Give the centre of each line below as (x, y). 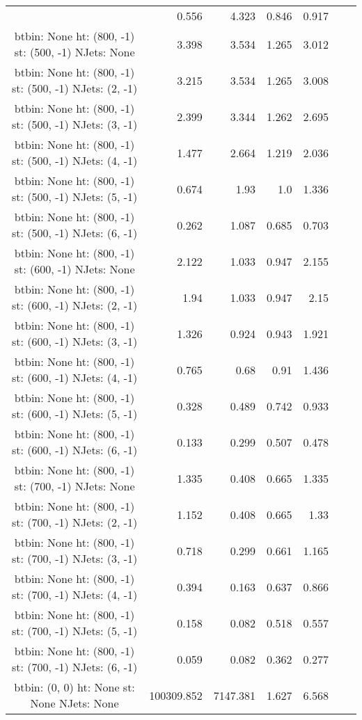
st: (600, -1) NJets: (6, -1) (74, 450)
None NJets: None (74, 703)
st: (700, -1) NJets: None (74, 486)
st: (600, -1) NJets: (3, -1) (74, 341)
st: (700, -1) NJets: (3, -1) (74, 558)
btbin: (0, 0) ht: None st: (74, 687)
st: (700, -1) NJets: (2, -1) (74, 522)
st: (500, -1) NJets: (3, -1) (74, 124)
